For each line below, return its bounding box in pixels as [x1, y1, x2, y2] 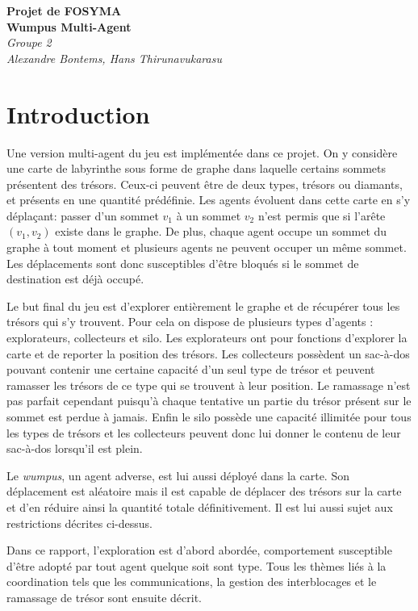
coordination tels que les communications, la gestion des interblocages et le [6, 573, 377, 590]
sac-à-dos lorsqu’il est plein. [6, 440, 143, 457]
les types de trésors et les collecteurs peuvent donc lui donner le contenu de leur [6, 424, 401, 441]
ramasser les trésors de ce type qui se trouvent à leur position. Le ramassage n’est [6, 376, 411, 393]
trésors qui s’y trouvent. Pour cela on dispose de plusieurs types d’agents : [6, 313, 374, 330]
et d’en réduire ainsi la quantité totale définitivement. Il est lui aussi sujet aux [6, 498, 393, 515]
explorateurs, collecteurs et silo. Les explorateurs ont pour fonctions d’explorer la [6, 329, 408, 346]
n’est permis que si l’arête [257, 207, 386, 224]
